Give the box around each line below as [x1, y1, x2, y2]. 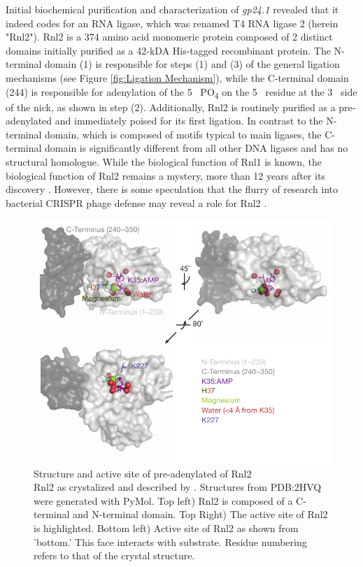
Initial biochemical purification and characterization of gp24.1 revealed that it [6, 2, 339, 16]
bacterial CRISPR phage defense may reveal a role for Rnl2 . [6, 195, 267, 210]
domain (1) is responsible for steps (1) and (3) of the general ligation [45, 57, 340, 71]
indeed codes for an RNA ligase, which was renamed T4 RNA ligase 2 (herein [6, 15, 339, 30]
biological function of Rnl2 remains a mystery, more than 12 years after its [6, 168, 325, 182]
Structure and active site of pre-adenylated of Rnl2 [34, 466, 252, 480]
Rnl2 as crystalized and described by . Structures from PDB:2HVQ [34, 480, 322, 494]
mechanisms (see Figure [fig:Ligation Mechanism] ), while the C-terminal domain [6, 70, 349, 85]
